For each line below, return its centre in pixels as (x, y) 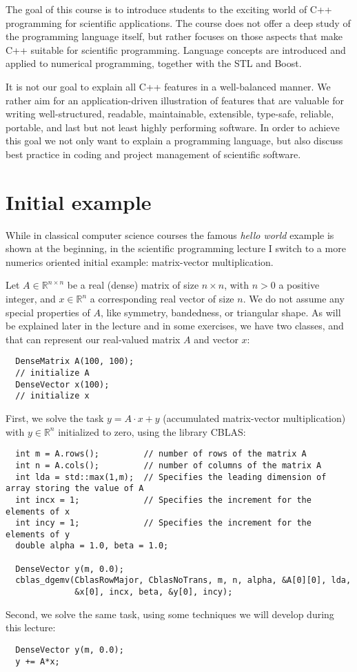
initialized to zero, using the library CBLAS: (152, 431)
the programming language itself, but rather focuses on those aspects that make (174, 36)
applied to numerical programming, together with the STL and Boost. (154, 63)
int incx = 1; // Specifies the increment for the (163, 500)
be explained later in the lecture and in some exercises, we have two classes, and (175, 326)
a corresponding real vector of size (162, 299)
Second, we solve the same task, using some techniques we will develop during (170, 614)
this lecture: (31, 627)
